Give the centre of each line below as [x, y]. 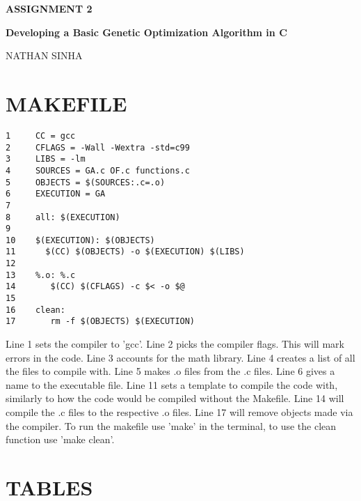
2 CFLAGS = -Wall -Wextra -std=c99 [98, 147]
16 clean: [35, 310]
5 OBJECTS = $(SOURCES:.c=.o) [86, 182]
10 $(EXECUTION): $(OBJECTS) [80, 240]
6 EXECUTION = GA [56, 194]
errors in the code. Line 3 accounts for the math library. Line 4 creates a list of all [180, 357]
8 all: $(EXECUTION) [63, 217]
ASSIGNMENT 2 [49, 8]
